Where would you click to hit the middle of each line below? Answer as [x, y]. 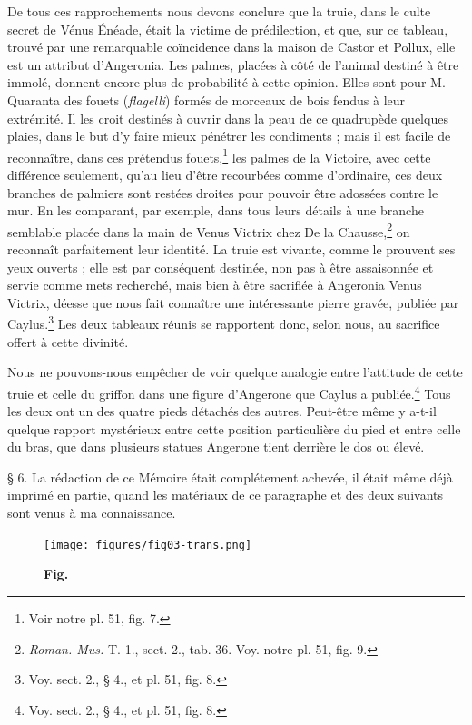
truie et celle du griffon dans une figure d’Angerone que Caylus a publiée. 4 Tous [229, 392]
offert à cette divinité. [68, 341]
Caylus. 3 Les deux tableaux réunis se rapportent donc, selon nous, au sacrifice [224, 323]
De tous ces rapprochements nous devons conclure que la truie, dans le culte [219, 11]
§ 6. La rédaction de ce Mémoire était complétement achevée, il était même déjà [230, 477]
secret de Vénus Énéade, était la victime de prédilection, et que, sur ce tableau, [228, 29]
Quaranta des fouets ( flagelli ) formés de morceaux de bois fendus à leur [206, 99]
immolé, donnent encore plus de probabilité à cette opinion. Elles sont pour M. [226, 82]
